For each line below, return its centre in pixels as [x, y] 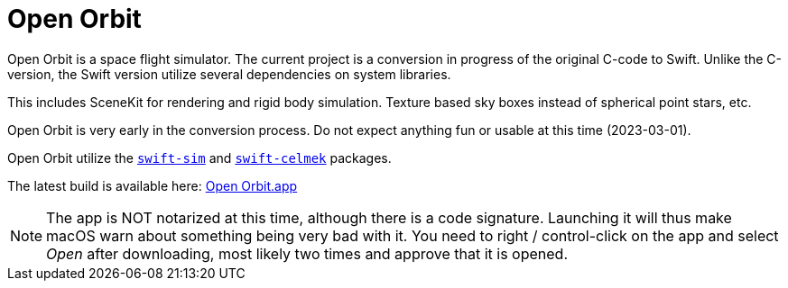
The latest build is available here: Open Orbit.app [153, 185]
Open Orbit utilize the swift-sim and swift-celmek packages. [199, 157]
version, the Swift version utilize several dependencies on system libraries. [229, 74]
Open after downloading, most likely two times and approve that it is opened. [307, 253]
